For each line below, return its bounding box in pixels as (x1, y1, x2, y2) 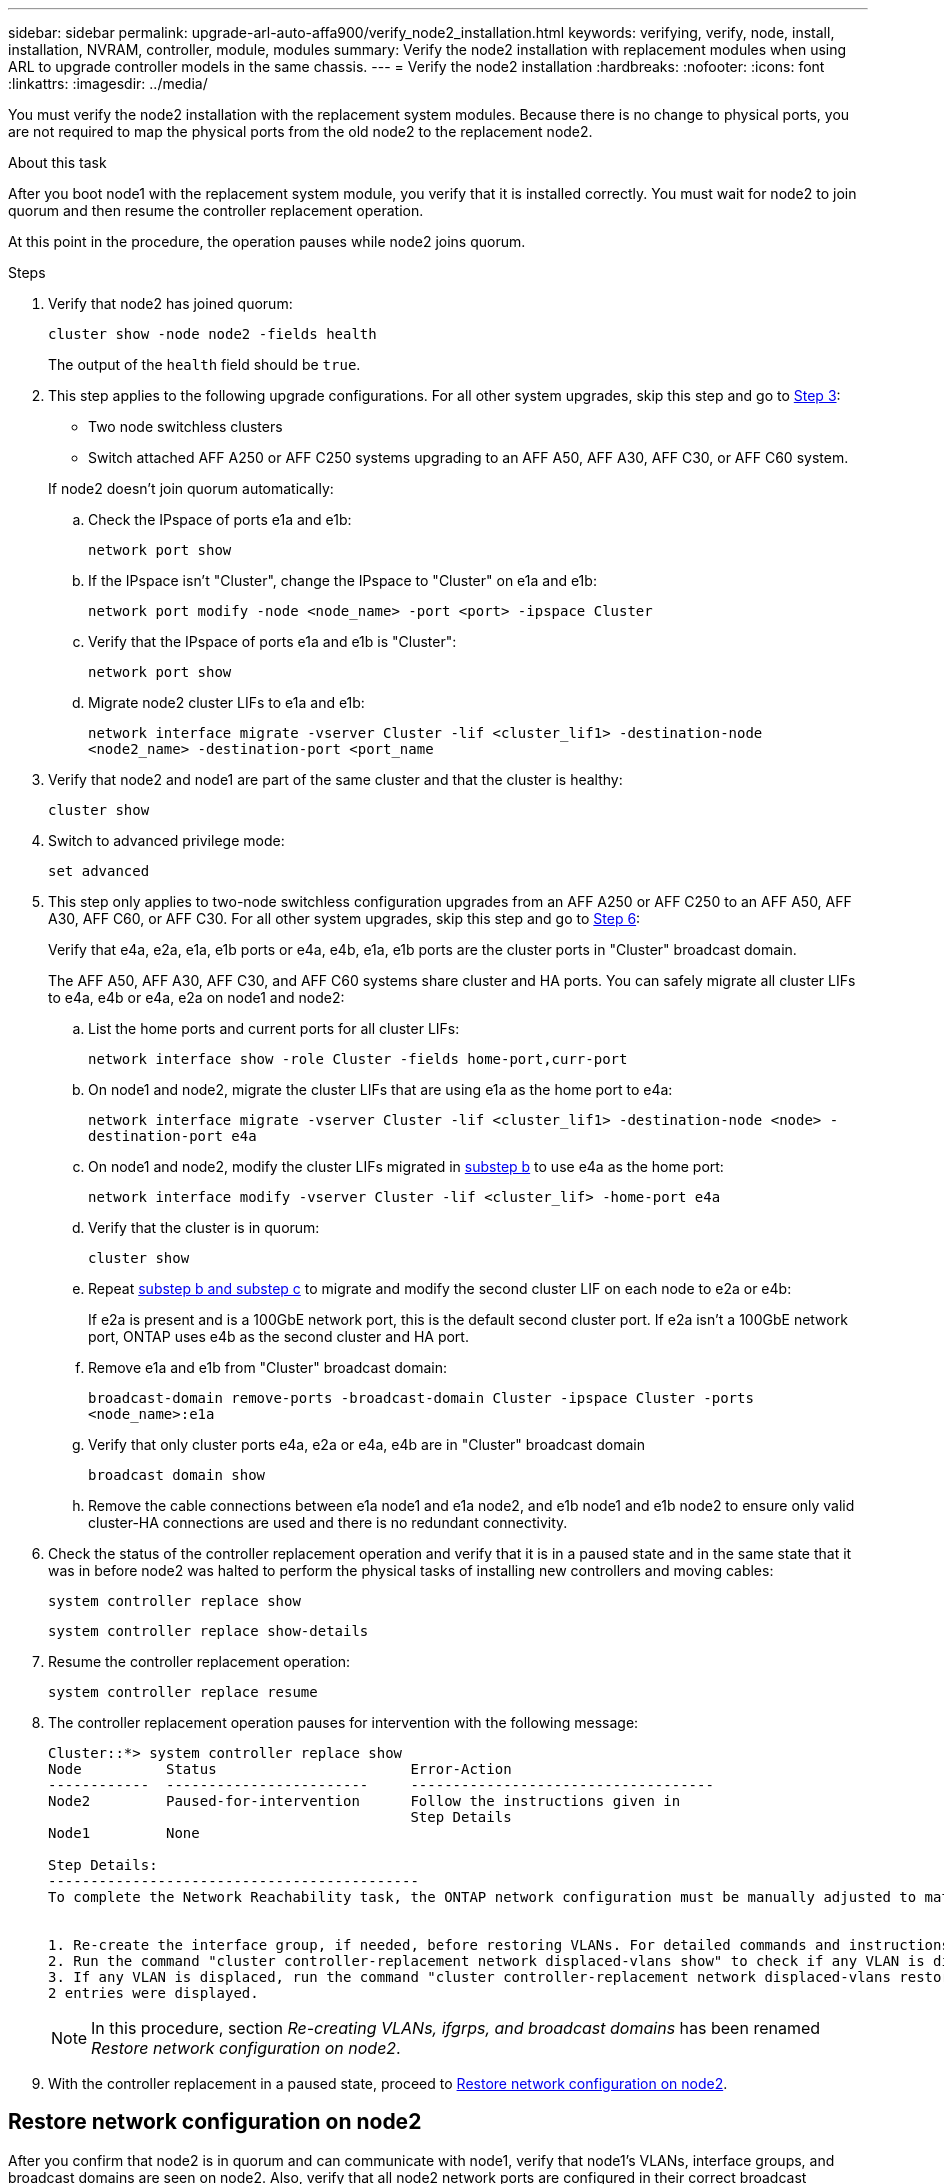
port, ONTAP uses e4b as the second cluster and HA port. (88, 1328, 469, 1345)
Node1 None (48, 1825, 200, 1841)
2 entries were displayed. (48, 1985, 259, 2001)
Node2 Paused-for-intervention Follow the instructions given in (48, 1793, 681, 1809)
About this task (8, 154, 107, 171)
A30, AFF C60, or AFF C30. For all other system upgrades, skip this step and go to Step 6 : (48, 910, 641, 927)
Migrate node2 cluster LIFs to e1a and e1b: (88, 694, 365, 711)
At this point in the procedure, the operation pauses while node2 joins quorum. (8, 233, 526, 250)
